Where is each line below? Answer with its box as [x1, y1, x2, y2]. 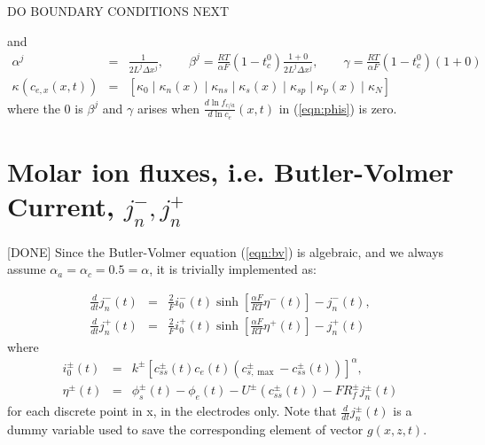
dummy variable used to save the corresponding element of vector [7, 420, 364, 439]
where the [7, 98, 60, 117]
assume [7, 260, 46, 278]
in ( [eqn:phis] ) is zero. [278, 98, 397, 117]
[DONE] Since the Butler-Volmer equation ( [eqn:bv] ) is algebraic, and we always [7, 242, 444, 261]
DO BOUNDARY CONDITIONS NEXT [7, 2, 230, 20]
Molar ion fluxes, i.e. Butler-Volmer [7, 153, 454, 189]
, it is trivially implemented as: [149, 260, 317, 278]
